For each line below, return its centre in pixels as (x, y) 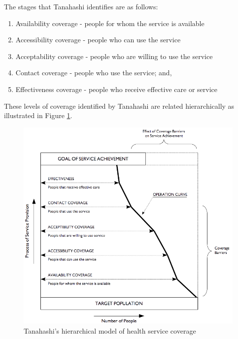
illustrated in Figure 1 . (38, 115)
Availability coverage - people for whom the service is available (110, 23)
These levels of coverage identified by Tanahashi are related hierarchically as (119, 106)
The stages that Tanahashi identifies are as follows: (81, 6)
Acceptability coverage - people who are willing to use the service (114, 56)
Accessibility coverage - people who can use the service (98, 40)
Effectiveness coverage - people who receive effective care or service (117, 89)
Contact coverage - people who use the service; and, (94, 73)
